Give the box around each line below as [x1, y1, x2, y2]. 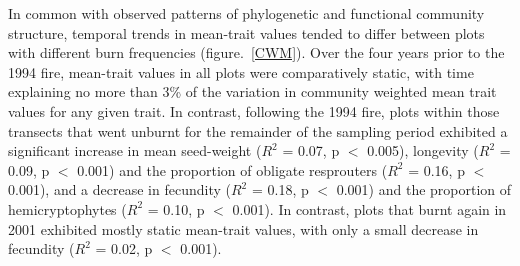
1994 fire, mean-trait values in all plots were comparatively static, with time [8, 61, 474, 82]
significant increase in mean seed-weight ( [8, 140, 262, 161]
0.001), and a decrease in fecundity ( [8, 179, 231, 200]
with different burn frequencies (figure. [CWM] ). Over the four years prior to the [8, 42, 505, 63]
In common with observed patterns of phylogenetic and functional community [8, 3, 485, 23]
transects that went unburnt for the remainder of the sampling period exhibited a [8, 120, 508, 141]
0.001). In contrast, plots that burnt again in [232, 198, 507, 219]
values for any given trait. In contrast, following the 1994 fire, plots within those [8, 100, 500, 121]
